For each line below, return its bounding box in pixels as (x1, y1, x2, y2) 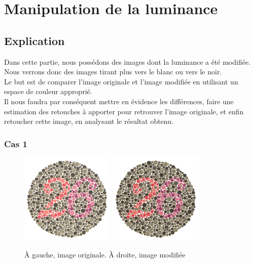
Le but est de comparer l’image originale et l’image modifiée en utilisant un (4, 76, 238, 86)
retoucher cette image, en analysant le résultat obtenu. (4, 116, 173, 126)
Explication (4, 32, 65, 48)
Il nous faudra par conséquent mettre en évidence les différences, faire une (4, 96, 234, 106)
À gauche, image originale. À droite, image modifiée (24, 249, 186, 259)
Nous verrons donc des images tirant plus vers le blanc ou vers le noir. (4, 66, 222, 77)
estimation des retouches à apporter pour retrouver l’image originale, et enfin (4, 106, 244, 116)
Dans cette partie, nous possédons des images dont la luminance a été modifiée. (4, 56, 251, 67)
